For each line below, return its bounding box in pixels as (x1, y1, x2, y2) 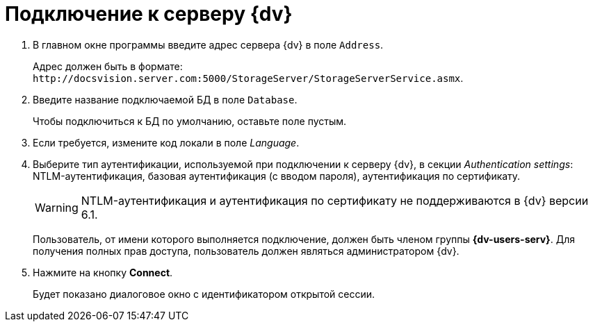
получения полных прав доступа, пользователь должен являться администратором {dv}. (33, 244, 460, 257)
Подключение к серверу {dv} (5, 2, 293, 26)
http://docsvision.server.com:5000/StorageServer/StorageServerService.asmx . (33, 72, 464, 84)
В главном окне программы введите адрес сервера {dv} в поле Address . (33, 38, 384, 51)
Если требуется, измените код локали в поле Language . (33, 136, 300, 149)
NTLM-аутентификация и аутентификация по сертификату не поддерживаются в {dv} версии (81, 193, 589, 208)
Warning (35, 200, 79, 215)
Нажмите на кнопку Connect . (33, 266, 173, 278)
